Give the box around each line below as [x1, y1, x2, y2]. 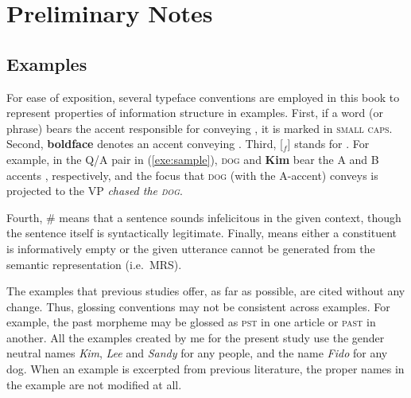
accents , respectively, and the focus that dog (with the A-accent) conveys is [6, 166, 378, 183]
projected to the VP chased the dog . [6, 182, 183, 199]
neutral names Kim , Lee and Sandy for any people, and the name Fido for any [6, 345, 388, 361]
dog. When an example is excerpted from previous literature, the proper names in [6, 361, 405, 377]
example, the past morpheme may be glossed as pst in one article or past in [6, 314, 376, 330]
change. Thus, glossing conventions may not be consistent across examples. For [6, 298, 390, 314]
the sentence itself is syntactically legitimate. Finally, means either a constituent [6, 224, 397, 241]
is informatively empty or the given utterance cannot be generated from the [6, 240, 375, 256]
